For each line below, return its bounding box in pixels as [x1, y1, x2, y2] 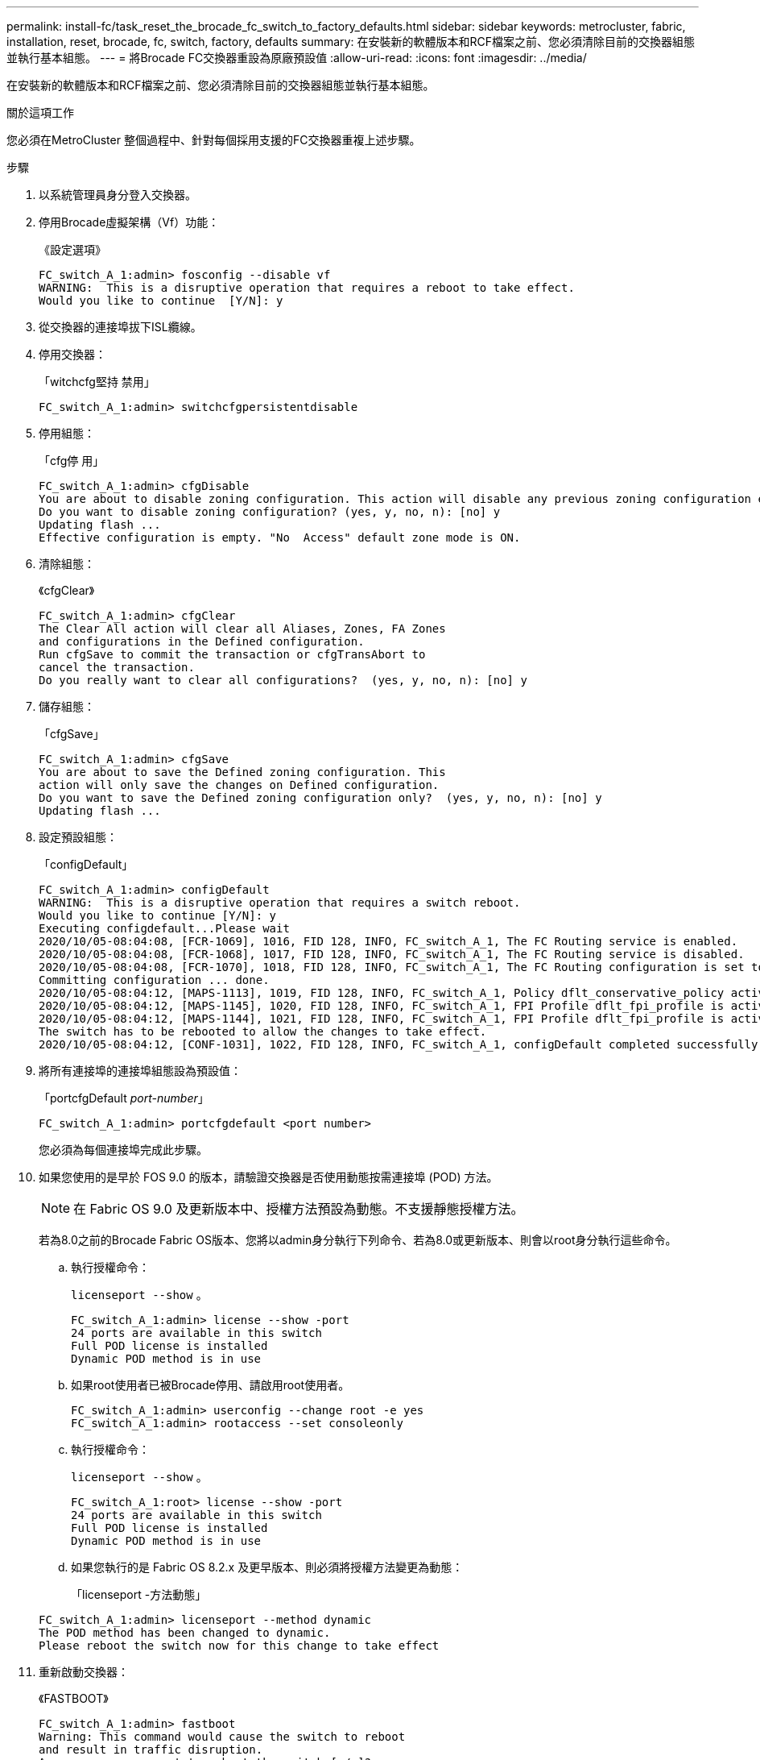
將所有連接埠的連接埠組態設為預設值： [39, 1064, 242, 1077]
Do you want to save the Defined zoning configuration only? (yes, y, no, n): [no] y [39, 791, 602, 804]
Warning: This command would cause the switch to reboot [39, 1730, 406, 1743]
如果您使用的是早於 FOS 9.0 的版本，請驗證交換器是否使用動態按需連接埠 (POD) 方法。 [39, 1170, 498, 1184]
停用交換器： [39, 347, 106, 361]
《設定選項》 [39, 243, 106, 256]
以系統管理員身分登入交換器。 [39, 188, 196, 201]
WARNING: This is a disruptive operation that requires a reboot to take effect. [39, 281, 575, 294]
